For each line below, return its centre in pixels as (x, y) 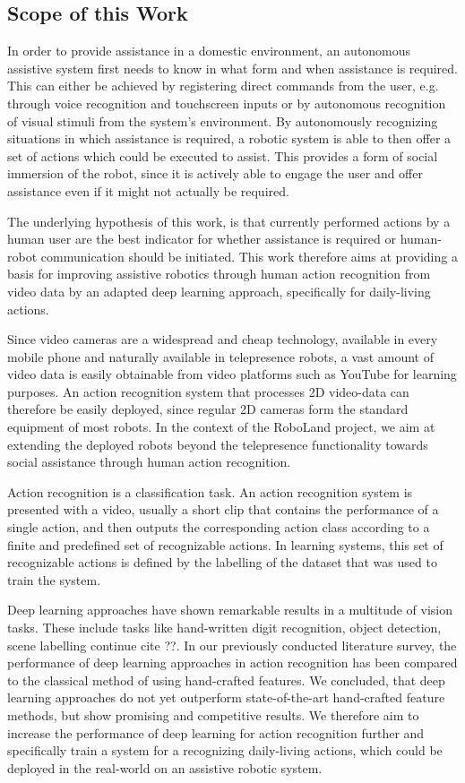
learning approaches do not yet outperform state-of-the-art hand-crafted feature (226, 697)
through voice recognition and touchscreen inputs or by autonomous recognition (227, 103)
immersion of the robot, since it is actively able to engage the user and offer (215, 173)
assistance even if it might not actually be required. (148, 190)
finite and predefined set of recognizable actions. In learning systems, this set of (225, 544)
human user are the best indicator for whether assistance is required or (202, 239)
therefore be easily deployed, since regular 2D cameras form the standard (208, 409)
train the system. (54, 579)
